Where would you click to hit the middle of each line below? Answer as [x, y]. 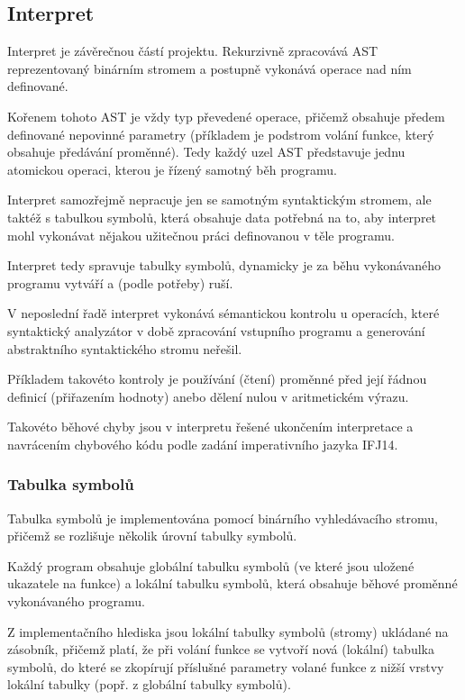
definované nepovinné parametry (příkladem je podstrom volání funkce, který [221, 134]
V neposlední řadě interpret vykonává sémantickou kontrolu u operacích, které [223, 313]
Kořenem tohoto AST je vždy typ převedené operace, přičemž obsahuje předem [226, 116]
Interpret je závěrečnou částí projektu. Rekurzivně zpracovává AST [193, 51]
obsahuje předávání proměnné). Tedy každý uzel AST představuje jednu [206, 152]
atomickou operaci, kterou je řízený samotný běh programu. [172, 169]
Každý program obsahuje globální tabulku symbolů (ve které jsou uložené [211, 565]
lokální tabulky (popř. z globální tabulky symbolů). [149, 684]
